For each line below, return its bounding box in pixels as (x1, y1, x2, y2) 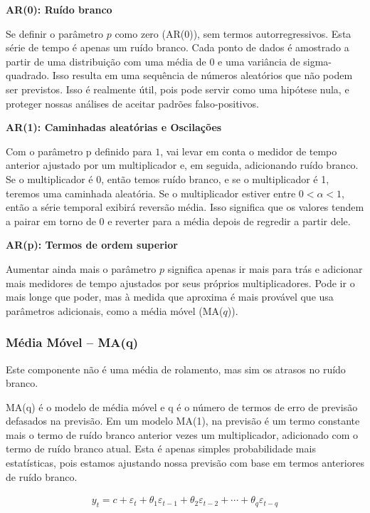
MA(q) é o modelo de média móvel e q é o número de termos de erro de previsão (6, 399, 358, 414)
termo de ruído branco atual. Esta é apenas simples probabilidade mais (6, 441, 316, 456)
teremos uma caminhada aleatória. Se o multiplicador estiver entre (6, 185, 296, 200)
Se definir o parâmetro (6, 26, 104, 41)
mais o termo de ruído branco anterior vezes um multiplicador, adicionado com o (6, 427, 359, 442)
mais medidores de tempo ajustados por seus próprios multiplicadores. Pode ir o (6, 275, 355, 290)
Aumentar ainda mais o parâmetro (6, 261, 157, 276)
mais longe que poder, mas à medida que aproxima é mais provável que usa (6, 289, 334, 304)
